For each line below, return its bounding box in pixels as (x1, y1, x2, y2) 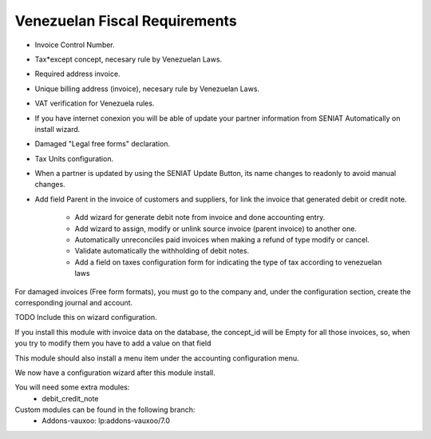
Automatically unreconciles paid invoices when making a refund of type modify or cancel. (74, 235, 370, 245)
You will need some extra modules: (14, 382, 130, 392)
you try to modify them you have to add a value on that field (14, 338, 212, 348)
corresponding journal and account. (14, 297, 133, 307)
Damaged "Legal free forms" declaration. (34, 139, 171, 149)
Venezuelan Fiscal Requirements (14, 12, 237, 30)
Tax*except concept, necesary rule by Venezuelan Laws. (34, 54, 223, 64)
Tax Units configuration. (34, 154, 114, 163)
